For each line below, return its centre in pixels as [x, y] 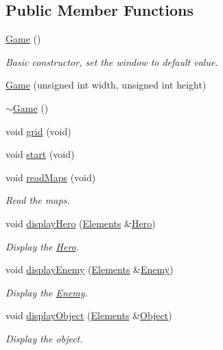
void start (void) [40, 154]
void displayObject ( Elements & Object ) [89, 315]
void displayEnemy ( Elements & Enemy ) [90, 269]
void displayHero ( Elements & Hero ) [81, 223]
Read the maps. [38, 200]
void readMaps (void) [51, 177]
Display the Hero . [43, 246]
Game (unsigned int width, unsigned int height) [106, 85]
